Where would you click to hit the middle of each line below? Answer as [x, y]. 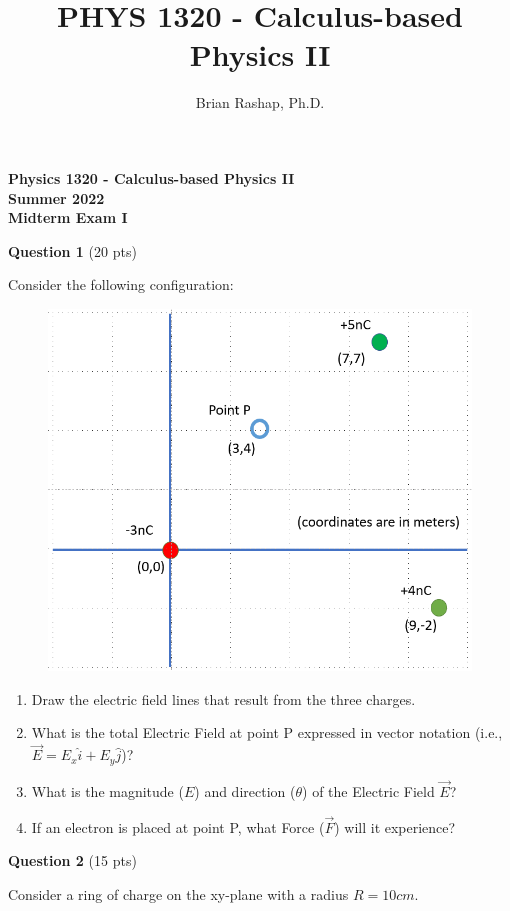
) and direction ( [245, 790]
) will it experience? [395, 826]
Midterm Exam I [68, 217]
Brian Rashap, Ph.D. [260, 102]
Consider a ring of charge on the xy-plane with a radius [178, 893]
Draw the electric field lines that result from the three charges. [223, 698]
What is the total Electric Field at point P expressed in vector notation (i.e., [267, 732]
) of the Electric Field [368, 790]
